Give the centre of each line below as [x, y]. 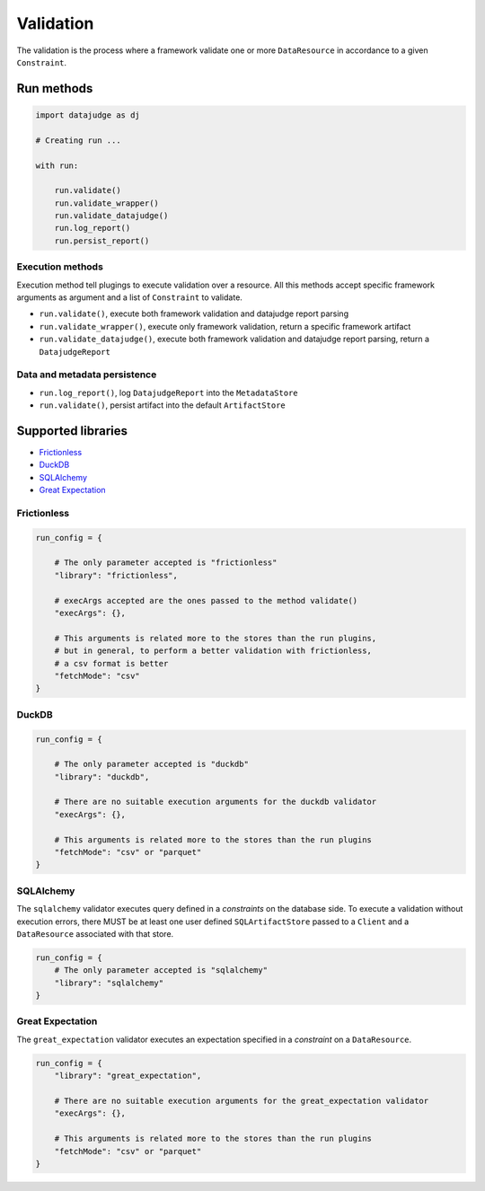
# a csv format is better [111, 663]
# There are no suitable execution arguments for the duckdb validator [216, 802]
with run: [57, 165]
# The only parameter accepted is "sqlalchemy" [161, 970]
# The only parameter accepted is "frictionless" [166, 563]
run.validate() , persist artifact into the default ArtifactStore [163, 405]
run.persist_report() [102, 241]
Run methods [55, 88]
